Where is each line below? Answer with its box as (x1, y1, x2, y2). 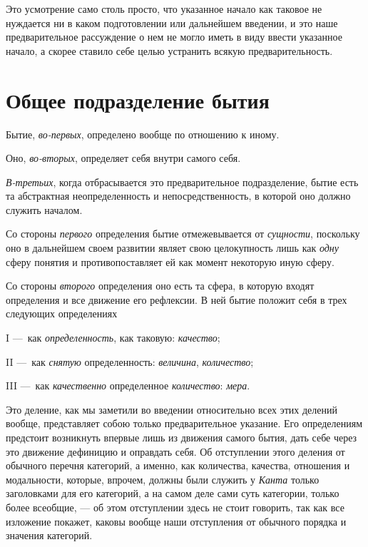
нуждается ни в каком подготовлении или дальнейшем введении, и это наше (6, 15, 338, 30)
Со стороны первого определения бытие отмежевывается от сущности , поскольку (6, 226, 360, 241)
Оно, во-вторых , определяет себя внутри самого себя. (6, 150, 241, 165)
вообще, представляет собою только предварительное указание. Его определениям (6, 416, 362, 431)
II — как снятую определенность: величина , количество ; (6, 354, 254, 369)
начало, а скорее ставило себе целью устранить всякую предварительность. (6, 43, 333, 58)
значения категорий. (6, 528, 93, 543)
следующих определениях (6, 306, 118, 321)
